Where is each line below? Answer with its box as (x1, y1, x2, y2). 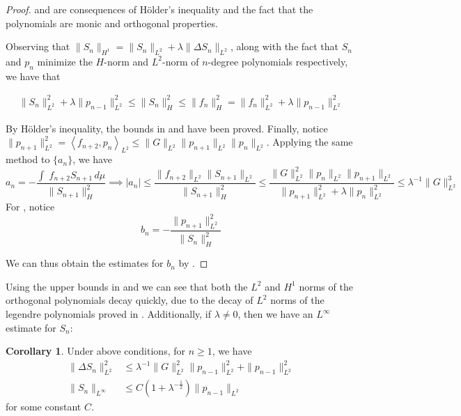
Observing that (6, 39, 70, 54)
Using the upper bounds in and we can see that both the (6, 279, 248, 293)
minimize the (37, 54, 93, 68)
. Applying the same (266, 134, 353, 149)
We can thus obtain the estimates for (6, 256, 164, 270)
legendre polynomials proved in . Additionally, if (6, 307, 212, 321)
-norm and (104, 54, 149, 68)
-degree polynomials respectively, (208, 54, 348, 68)
